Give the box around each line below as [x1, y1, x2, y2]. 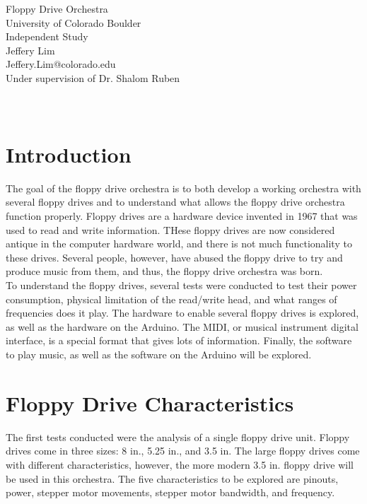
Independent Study [6, 29, 88, 44]
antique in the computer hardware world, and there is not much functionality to [6, 236, 352, 251]
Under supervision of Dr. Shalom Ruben [6, 70, 180, 85]
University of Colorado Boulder [6, 15, 141, 30]
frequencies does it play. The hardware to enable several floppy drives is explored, [6, 305, 359, 320]
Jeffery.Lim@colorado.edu [6, 57, 116, 71]
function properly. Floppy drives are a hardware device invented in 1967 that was [6, 209, 358, 223]
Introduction [6, 139, 132, 168]
